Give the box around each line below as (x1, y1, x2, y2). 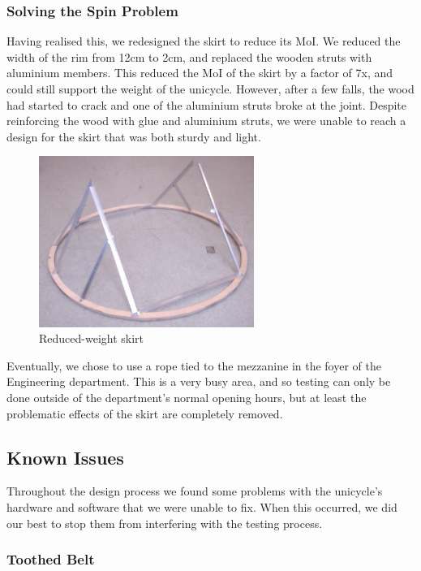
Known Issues (6, 444, 124, 469)
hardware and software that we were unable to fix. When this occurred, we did (6, 499, 397, 515)
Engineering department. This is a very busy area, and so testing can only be (6, 373, 391, 390)
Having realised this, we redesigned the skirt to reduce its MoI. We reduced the (6, 32, 401, 50)
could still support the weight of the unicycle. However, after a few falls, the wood (6, 80, 415, 97)
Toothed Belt (6, 549, 95, 569)
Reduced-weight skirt (39, 330, 144, 347)
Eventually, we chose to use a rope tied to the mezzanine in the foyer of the (6, 357, 381, 374)
